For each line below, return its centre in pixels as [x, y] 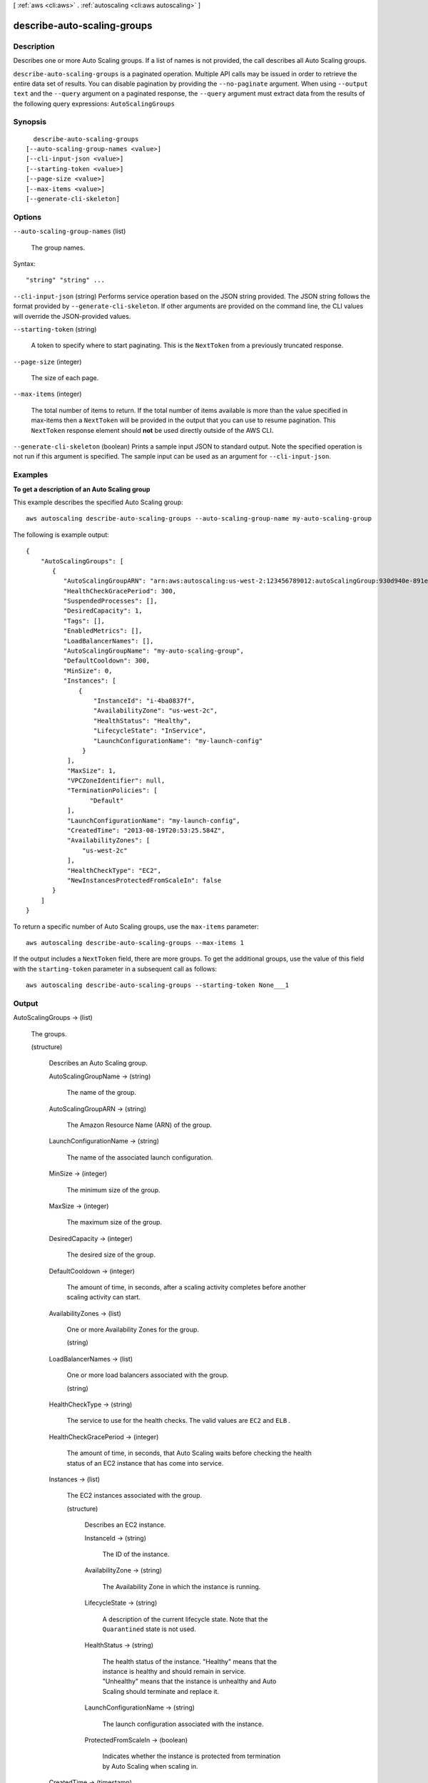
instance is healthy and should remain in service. [174, 1672]
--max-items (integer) [47, 394]
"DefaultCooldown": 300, [107, 661]
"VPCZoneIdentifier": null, [116, 781]
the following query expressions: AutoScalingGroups [94, 103]
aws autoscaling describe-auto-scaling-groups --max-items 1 [135, 942]
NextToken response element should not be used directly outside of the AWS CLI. [152, 430]
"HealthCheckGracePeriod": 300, [120, 591]
